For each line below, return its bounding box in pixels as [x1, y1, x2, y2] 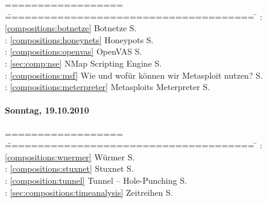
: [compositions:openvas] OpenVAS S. [5, 45, 142, 58]
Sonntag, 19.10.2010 [5, 104, 89, 117]
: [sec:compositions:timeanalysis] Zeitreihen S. [5, 186, 173, 198]
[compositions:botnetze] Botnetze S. [5, 22, 137, 34]
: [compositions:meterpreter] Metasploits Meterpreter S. [5, 80, 210, 93]
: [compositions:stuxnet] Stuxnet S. [5, 162, 134, 175]
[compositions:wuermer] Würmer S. [5, 150, 135, 163]
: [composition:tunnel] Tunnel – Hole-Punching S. [5, 174, 187, 186]
